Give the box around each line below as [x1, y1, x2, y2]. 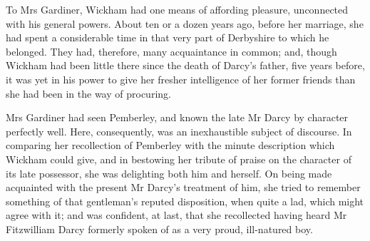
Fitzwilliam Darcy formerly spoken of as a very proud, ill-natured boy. [6, 221, 313, 236]
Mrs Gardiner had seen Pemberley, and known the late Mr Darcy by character [6, 110, 349, 125]
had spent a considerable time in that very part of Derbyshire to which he [6, 30, 329, 45]
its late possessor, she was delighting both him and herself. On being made [6, 165, 332, 180]
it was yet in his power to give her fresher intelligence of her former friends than [6, 71, 356, 86]
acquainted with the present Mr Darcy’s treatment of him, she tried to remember [6, 180, 361, 195]
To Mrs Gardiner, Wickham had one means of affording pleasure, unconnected [6, 2, 349, 16]
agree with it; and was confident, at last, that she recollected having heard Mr [6, 207, 347, 222]
